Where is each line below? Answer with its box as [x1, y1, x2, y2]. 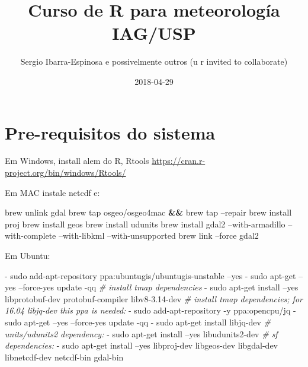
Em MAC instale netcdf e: [5, 186, 100, 198]
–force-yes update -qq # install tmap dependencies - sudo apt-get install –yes [18, 281, 299, 293]
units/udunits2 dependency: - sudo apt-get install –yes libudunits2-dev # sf [5, 327, 278, 340]
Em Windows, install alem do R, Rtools [5, 154, 149, 167]
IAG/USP [112, 21, 196, 45]
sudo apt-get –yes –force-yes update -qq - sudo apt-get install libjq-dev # [5, 315, 271, 328]
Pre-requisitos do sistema [5, 120, 216, 144]
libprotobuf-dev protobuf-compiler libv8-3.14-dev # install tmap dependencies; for [5, 292, 303, 305]
